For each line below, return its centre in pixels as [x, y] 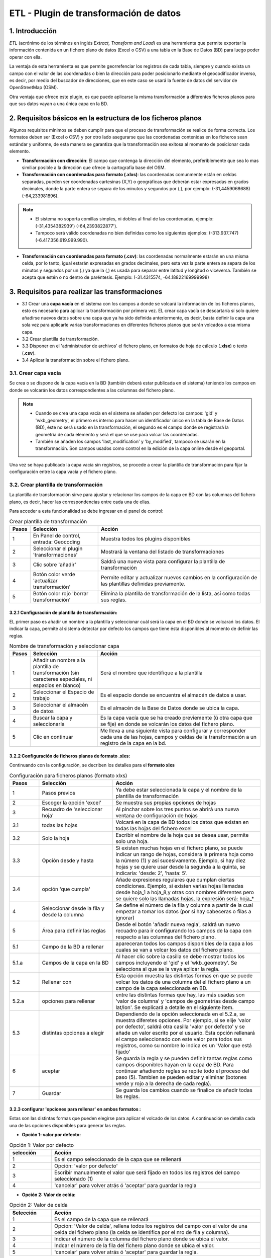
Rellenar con [57, 982]
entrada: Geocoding [56, 542]
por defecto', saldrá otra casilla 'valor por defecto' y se [180, 1027]
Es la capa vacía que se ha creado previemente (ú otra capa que [176, 718]
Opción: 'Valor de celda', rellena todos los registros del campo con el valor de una [151, 1226]
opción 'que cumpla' [66, 889]
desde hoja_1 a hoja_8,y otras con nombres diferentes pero [185, 892]
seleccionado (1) [74, 1178]
